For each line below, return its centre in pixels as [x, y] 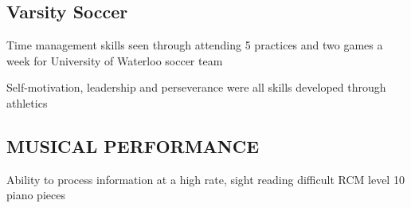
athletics [27, 102]
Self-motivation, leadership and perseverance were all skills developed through [196, 87]
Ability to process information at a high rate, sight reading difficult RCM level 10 [205, 179]
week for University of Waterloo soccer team [115, 60]
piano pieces [36, 195]
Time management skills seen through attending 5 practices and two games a [195, 45]
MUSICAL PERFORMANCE [133, 145]
